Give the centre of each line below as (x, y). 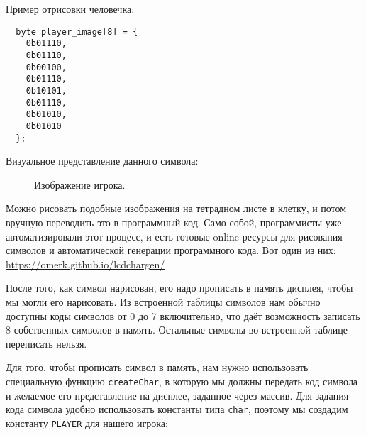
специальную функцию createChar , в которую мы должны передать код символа (182, 381)
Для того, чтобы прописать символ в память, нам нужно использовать (157, 367)
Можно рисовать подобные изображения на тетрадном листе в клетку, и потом (176, 208)
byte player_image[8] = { (77, 32)
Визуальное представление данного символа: (102, 161)
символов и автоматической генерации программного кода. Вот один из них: (171, 250)
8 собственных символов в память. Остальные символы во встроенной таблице (177, 330)
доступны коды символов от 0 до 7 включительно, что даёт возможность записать (183, 315)
